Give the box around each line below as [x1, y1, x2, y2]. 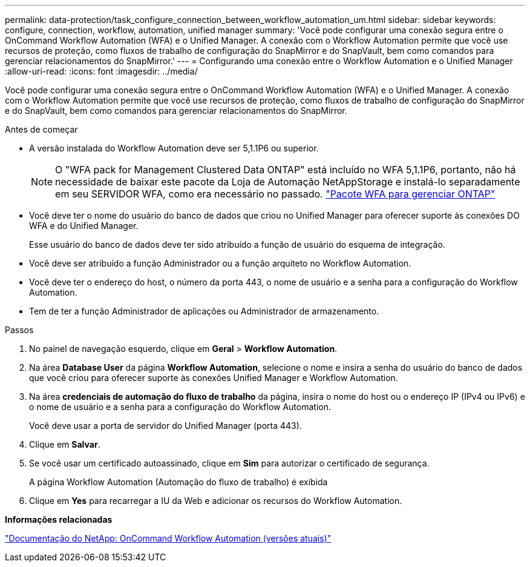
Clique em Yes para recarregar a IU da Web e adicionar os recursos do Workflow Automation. [29, 496, 402, 506]
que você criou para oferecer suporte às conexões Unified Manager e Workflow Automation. [29, 373, 398, 383]
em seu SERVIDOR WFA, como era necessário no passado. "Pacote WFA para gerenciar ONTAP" [55, 188, 496, 200]
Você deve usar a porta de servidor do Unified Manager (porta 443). [29, 420, 302, 431]
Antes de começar [5, 124, 78, 134]
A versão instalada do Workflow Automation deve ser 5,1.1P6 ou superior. [29, 143, 319, 153]
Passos [5, 325, 34, 335]
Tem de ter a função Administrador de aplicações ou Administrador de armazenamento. [29, 306, 379, 316]
